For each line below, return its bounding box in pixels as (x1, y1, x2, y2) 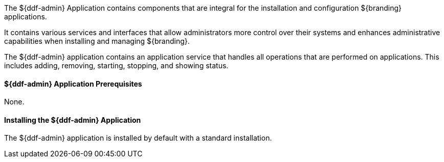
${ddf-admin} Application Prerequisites (4, 79, 142, 88)
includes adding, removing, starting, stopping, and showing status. (4, 61, 229, 70)
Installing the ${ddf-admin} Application (4, 115, 141, 124)
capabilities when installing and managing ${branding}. (4, 37, 190, 45)
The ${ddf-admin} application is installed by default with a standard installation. (4, 133, 272, 143)
